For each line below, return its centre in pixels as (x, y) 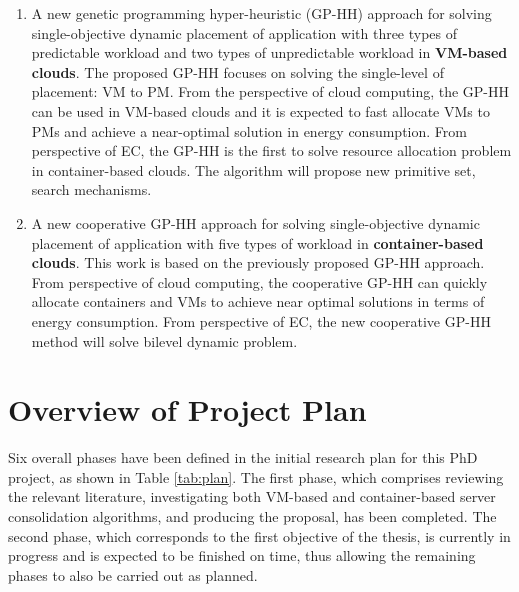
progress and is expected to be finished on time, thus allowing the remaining (242, 555)
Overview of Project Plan (187, 409)
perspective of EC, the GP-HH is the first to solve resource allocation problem (271, 150)
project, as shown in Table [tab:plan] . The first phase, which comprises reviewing (256, 476)
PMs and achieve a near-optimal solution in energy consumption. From (249, 130)
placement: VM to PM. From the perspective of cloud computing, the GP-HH (270, 91)
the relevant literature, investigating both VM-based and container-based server (252, 496)
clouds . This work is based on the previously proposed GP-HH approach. (258, 262)
